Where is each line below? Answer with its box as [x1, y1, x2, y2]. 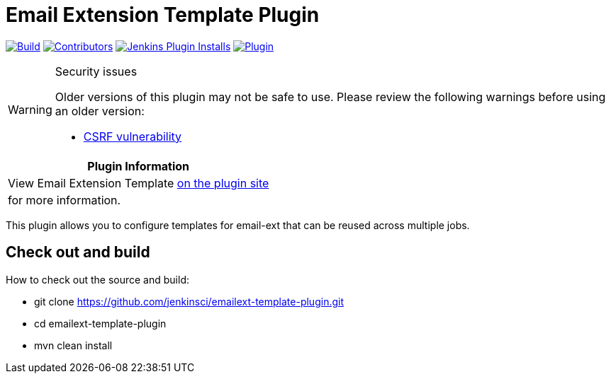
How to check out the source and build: [6, 273, 189, 286]
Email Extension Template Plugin [6, 3, 320, 27]
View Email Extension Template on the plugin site [8, 175, 269, 190]
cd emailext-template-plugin [34, 317, 167, 330]
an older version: [55, 103, 145, 118]
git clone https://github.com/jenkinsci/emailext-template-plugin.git [34, 295, 344, 308]
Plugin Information [87, 158, 189, 173]
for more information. [8, 192, 121, 207]
